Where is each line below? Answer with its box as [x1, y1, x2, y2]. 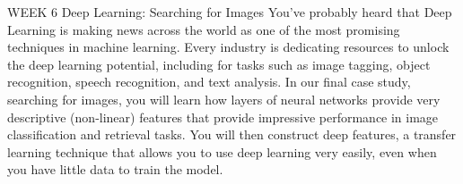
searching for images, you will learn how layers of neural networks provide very [7, 89, 441, 108]
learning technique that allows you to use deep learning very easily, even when [7, 142, 437, 161]
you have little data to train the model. [7, 160, 223, 179]
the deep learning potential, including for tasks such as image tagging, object [7, 54, 431, 73]
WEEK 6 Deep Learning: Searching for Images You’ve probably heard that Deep [7, 3, 452, 21]
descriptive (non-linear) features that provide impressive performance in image [7, 107, 439, 126]
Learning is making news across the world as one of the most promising [7, 20, 400, 38]
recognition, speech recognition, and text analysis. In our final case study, [7, 72, 411, 91]
